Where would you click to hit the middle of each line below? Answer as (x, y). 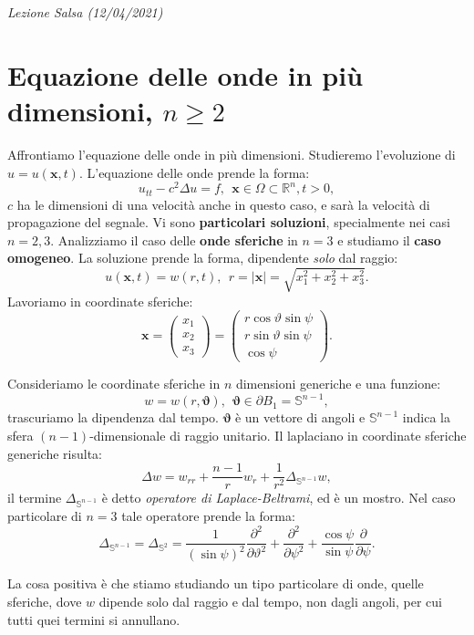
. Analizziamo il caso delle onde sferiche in (174, 239)
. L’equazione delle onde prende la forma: (194, 172)
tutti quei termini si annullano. (94, 619)
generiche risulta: (55, 453)
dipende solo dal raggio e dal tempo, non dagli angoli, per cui (270, 602)
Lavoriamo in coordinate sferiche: (100, 301)
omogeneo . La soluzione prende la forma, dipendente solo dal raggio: (203, 258)
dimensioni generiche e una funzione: (338, 384)
